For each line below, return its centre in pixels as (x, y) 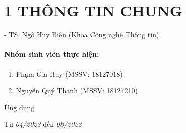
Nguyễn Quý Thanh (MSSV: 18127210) (77, 90)
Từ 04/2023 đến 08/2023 (43, 124)
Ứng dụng (19, 107)
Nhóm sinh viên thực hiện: (52, 54)
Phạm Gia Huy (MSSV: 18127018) (69, 73)
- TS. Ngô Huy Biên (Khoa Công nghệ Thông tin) (82, 35)
